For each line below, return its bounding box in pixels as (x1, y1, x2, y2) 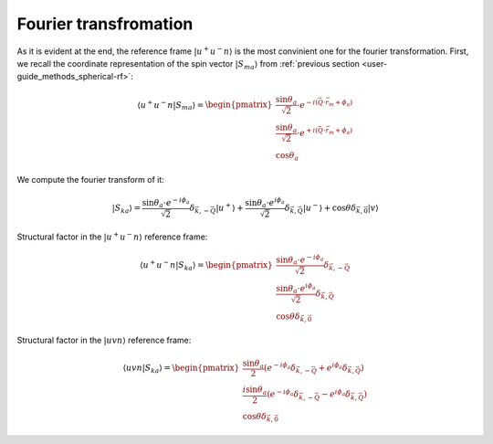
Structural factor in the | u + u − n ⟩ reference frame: (16, 230, 208, 242)
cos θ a (275, 151, 299, 163)
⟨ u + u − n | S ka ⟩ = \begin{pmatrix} (140, 259, 273, 272)
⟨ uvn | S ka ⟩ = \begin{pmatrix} (122, 363, 240, 375)
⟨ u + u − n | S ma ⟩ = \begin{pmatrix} (137, 98, 273, 111)
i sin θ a (242, 385, 267, 397)
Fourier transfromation (16, 14, 194, 34)
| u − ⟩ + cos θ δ (302, 201, 357, 213)
